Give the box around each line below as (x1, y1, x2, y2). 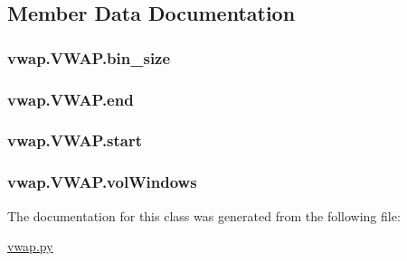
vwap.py (7, 237, 53, 256)
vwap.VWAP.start (7, 129, 143, 152)
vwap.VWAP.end (7, 88, 134, 110)
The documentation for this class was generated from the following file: (7, 206, 401, 225)
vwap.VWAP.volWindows (7, 171, 197, 193)
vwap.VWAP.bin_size (7, 46, 171, 69)
